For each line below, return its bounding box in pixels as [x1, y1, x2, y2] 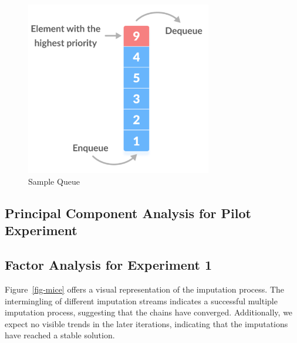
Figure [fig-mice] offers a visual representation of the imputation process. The [5, 283, 284, 295]
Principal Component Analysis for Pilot [5, 203, 251, 222]
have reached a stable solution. [5, 329, 115, 341]
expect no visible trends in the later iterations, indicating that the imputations [5, 317, 288, 330]
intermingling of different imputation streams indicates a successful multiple [5, 294, 278, 307]
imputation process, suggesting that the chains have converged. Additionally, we [5, 306, 293, 318]
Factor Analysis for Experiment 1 [5, 256, 212, 274]
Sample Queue [28, 175, 80, 187]
